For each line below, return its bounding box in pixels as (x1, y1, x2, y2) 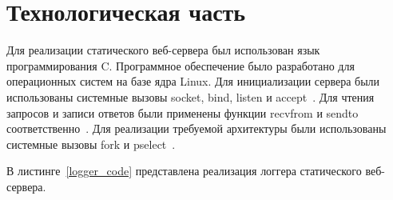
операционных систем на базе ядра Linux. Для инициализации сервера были (6, 73, 380, 90)
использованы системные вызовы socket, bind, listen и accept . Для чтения (6, 88, 375, 105)
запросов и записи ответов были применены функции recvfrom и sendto (6, 104, 359, 121)
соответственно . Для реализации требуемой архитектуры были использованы (6, 120, 387, 137)
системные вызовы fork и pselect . (6, 135, 176, 152)
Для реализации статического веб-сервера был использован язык (6, 42, 320, 58)
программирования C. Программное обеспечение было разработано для (6, 57, 355, 74)
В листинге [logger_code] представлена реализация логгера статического (6, 162, 362, 179)
